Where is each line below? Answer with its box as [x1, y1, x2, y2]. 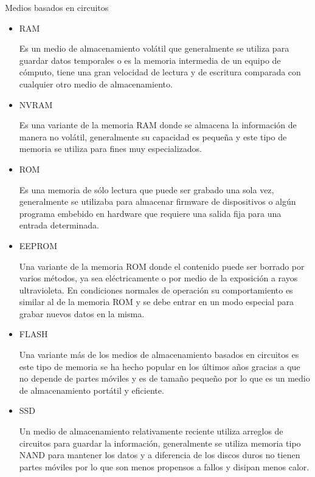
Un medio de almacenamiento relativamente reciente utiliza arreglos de [19, 425, 283, 438]
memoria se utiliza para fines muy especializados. [19, 142, 202, 155]
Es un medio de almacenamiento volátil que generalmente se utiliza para [19, 42, 289, 55]
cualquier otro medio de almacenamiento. [19, 77, 173, 90]
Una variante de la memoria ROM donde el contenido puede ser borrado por [19, 259, 305, 272]
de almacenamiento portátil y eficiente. [19, 383, 164, 396]
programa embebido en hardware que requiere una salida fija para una [19, 207, 282, 219]
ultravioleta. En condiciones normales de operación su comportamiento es [19, 283, 293, 296]
